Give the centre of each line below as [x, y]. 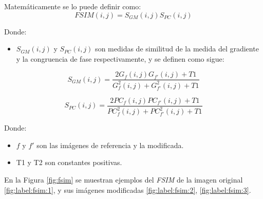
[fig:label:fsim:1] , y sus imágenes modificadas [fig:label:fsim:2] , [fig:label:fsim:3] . [128, 189]
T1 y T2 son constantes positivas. [69, 162]
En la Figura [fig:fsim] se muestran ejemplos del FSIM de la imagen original [124, 179]
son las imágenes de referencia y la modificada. [110, 145]
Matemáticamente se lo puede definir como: [73, 6]
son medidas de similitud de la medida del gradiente [177, 49]
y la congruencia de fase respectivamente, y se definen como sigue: [120, 58]
